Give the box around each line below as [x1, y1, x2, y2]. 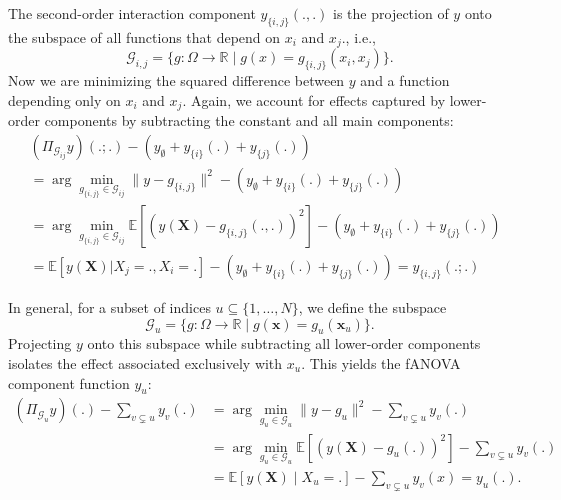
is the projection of [333, 3, 449, 23]
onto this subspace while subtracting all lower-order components [87, 333, 481, 354]
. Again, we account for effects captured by [182, 89, 446, 110]
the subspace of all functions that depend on [8, 26, 281, 47]
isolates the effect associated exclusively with [8, 352, 283, 373]
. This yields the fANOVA [301, 352, 461, 373]
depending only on [8, 89, 121, 110]
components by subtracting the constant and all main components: [44, 110, 454, 131]
